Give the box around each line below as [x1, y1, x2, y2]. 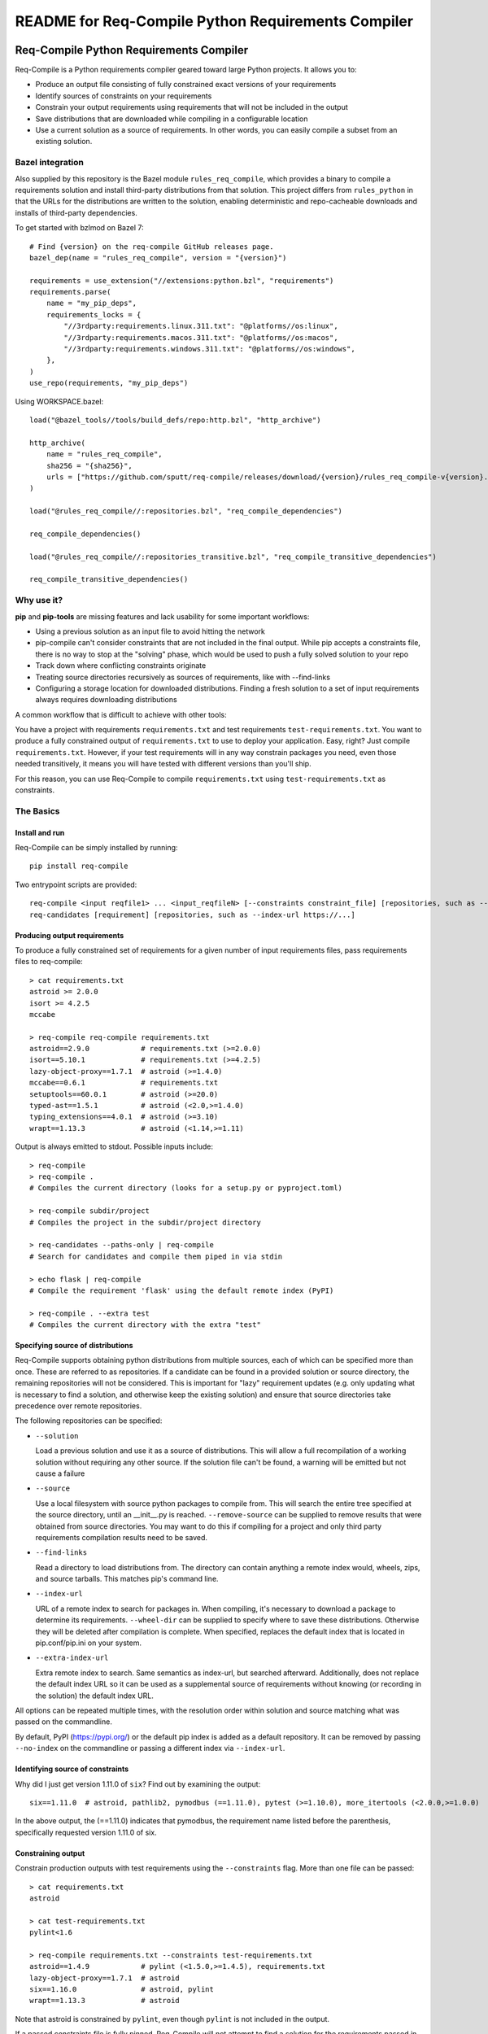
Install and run [15, 827, 65, 837]
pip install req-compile [29, 862, 129, 871]
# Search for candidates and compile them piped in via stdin [29, 1251, 283, 1261]
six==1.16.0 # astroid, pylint [29, 1985, 215, 1994]
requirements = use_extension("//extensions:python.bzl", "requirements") [29, 276, 334, 285]
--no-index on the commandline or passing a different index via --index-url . [15, 1744, 285, 1753]
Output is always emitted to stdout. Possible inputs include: [15, 1141, 213, 1151]
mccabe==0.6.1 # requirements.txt [29, 1078, 219, 1088]
